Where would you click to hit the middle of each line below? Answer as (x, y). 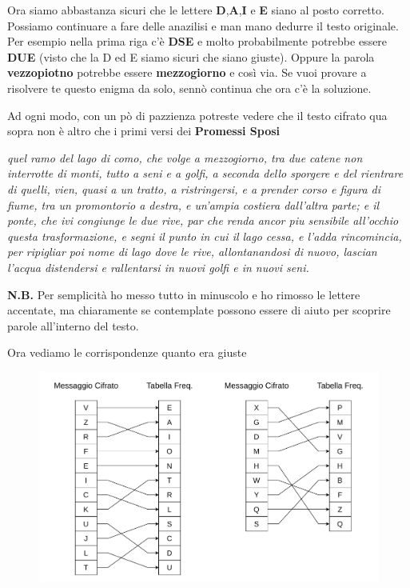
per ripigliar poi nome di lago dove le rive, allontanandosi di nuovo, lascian (192, 252)
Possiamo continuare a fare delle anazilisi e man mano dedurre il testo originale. (203, 25)
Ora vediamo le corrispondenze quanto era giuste (127, 352)
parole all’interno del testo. (73, 325)
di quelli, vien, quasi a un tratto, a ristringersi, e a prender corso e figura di (194, 188)
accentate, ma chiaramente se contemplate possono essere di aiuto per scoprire (199, 310)
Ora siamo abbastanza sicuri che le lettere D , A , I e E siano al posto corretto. (196, 10)
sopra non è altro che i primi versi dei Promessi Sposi (144, 131)
